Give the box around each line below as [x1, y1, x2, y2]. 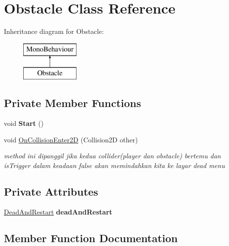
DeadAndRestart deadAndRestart [4, 206, 112, 216]
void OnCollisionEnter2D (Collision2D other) [4, 134, 138, 144]
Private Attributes [4, 184, 98, 199]
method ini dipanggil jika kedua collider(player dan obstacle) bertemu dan [4, 151, 221, 161]
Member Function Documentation [4, 230, 178, 245]
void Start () [4, 118, 44, 128]
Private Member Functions [4, 95, 141, 110]
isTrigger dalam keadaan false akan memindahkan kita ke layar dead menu [4, 160, 225, 170]
